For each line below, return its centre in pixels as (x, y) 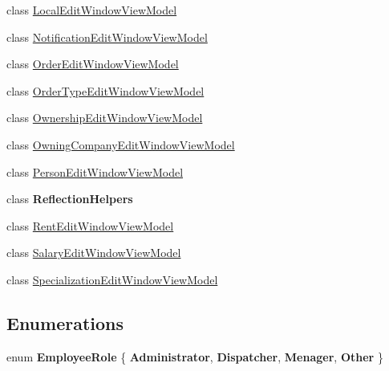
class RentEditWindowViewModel (90, 225)
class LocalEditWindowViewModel (92, 10)
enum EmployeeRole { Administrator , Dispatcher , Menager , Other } (195, 356)
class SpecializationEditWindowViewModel (112, 279)
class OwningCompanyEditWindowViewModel (121, 144)
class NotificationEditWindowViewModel (107, 37)
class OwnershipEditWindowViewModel (105, 118)
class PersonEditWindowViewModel (95, 171)
